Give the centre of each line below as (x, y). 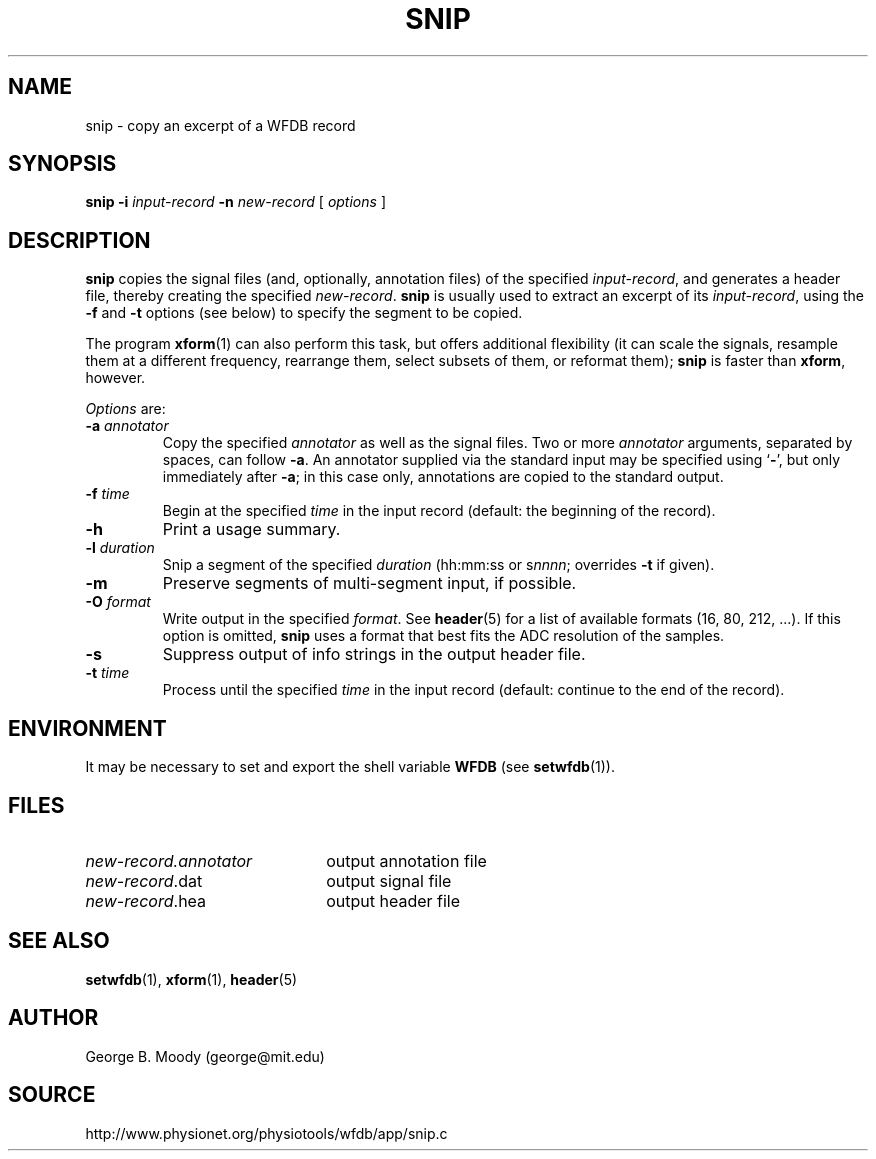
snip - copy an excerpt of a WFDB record (220, 125)
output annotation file (406, 860)
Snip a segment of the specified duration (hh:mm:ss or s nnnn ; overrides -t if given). (438, 565)
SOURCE (52, 1095)
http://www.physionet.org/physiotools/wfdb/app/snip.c (266, 1133)
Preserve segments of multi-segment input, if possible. (369, 583)
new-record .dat (144, 880)
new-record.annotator (169, 860)
